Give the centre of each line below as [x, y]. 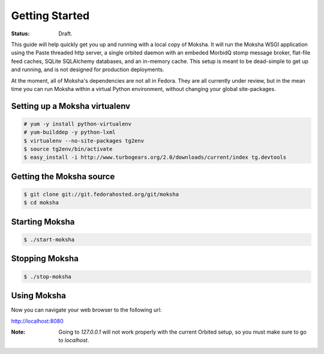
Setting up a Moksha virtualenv [71, 106]
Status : [20, 34]
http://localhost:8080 [37, 321]
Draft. [65, 34]
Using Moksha [38, 296]
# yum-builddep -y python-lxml [70, 132]
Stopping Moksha [45, 258]
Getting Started [50, 16]
